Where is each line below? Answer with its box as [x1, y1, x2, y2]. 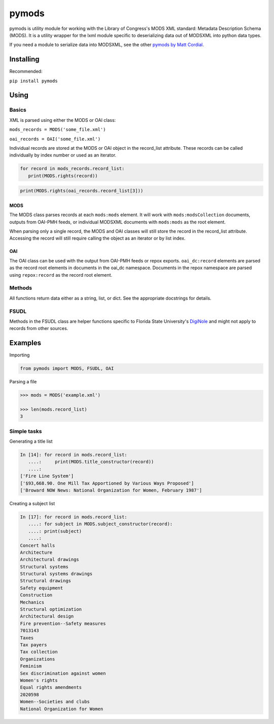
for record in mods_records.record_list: [20, 166, 125, 172]
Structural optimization [20, 607, 82, 612]
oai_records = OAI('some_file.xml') [9, 136, 101, 142]
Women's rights [20, 677, 58, 683]
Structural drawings [20, 578, 71, 584]
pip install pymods [9, 78, 58, 84]
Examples [9, 339, 42, 347]
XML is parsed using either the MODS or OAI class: [9, 117, 116, 123]
